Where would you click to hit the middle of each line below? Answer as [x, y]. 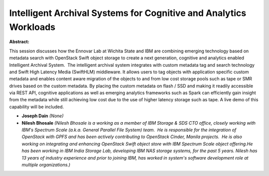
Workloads [32, 27]
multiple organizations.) [46, 165]
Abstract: [19, 42]
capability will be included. [37, 107]
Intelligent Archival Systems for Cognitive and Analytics [128, 13]
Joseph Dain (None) [43, 116]
